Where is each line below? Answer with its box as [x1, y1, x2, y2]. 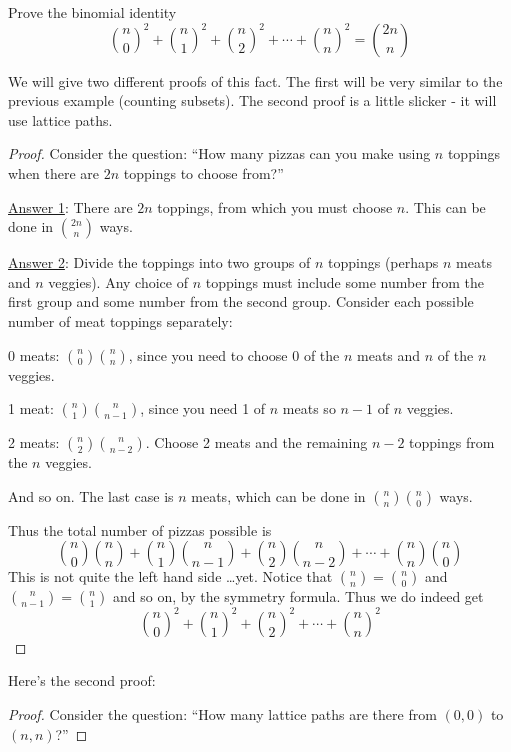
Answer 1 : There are [8, 196, 133, 217]
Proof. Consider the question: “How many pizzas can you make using [8, 143, 431, 164]
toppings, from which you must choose [157, 196, 393, 217]
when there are [8, 162, 100, 183]
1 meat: [8, 398, 54, 419]
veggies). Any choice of [48, 271, 188, 292]
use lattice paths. [8, 109, 113, 130]
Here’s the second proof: [8, 670, 156, 691]
